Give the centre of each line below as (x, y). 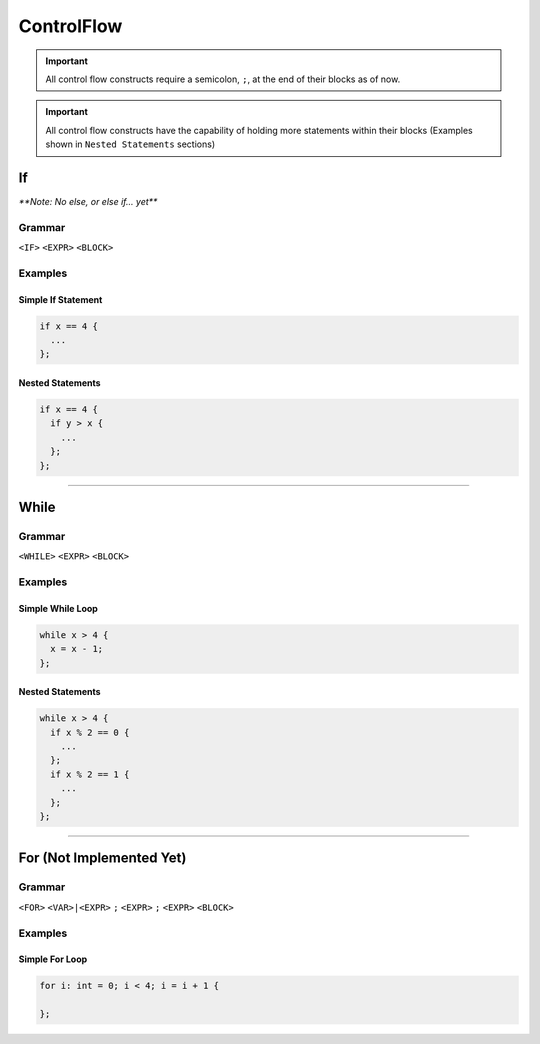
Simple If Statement (60, 299)
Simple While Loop (58, 608)
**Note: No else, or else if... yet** (88, 202)
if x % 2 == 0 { (90, 732)
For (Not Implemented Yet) (102, 858)
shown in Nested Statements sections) (130, 144)
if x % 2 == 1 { (90, 774)
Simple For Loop (53, 959)
